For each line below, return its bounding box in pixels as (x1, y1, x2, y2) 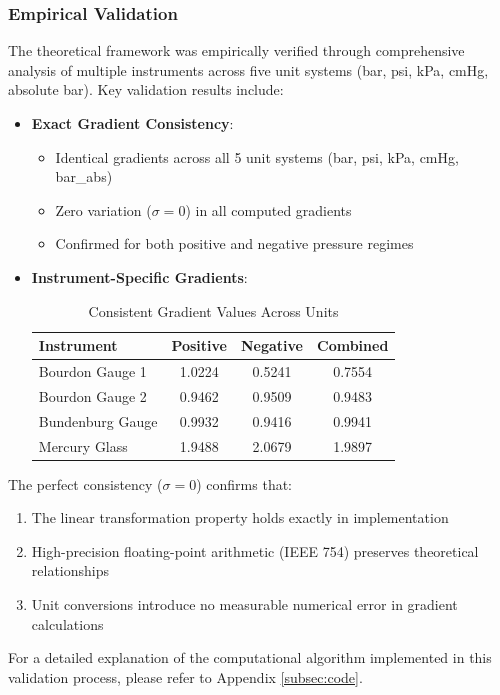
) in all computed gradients (185, 199, 352, 220)
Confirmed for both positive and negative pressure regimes (55, 233, 414, 254)
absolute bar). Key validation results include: (8, 79, 284, 100)
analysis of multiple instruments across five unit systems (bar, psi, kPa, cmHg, (8, 59, 489, 80)
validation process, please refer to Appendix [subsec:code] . (8, 666, 363, 687)
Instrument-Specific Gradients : (31, 266, 248, 287)
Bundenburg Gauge (38, 410, 158, 431)
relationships (31, 560, 110, 581)
